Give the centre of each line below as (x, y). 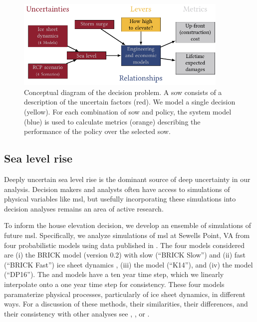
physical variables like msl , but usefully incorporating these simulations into (120, 199)
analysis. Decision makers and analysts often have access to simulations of (117, 189)
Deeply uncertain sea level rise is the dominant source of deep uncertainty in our (127, 179)
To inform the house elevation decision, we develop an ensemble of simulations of (128, 225)
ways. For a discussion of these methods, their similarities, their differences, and (126, 304)
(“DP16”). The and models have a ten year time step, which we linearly (114, 274)
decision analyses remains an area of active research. (84, 208)
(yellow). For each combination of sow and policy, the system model (128, 112)
